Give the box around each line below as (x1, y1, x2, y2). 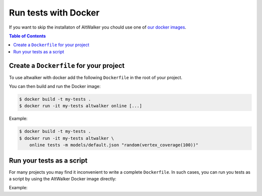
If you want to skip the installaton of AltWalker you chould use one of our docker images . (9, 24, 186, 30)
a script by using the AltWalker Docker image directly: (9, 176, 116, 182)
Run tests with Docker (9, 7, 99, 18)
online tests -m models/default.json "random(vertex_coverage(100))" (29, 142, 198, 148)
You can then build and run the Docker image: (9, 83, 101, 89)
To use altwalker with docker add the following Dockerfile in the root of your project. (9, 74, 183, 80)
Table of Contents (9, 33, 46, 39)
